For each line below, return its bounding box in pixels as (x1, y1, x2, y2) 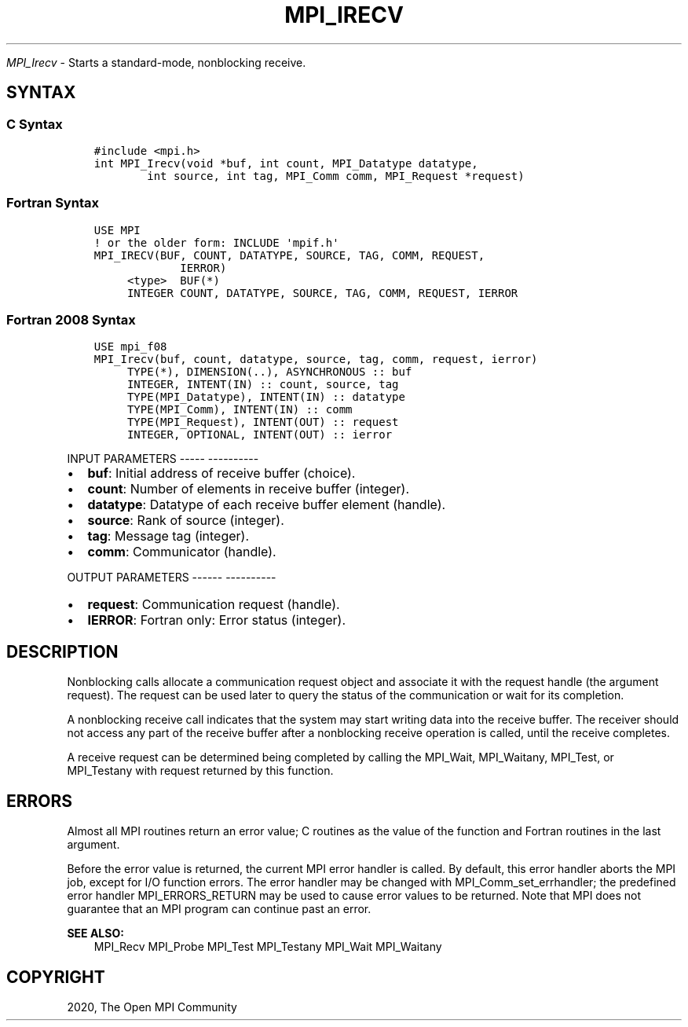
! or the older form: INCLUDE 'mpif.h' (93, 236, 339, 249)
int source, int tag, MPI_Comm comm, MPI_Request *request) (147, 169, 525, 182)
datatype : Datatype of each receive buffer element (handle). (87, 497, 446, 513)
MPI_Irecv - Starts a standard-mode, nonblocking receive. (6, 55, 306, 69)
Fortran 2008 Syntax (6, 312, 136, 328)
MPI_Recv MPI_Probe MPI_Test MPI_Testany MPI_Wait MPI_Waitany (93, 940, 442, 954)
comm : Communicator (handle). (87, 544, 276, 560)
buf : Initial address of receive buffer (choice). (87, 465, 356, 482)
